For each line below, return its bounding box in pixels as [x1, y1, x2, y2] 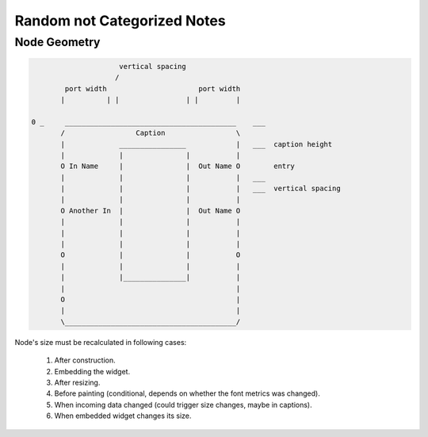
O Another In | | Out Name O [60, 206, 241, 215]
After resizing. [54, 378, 101, 387]
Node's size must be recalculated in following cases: [14, 337, 187, 347]
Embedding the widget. [54, 366, 131, 376]
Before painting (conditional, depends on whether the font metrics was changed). [54, 389, 320, 398]
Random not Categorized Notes [14, 12, 226, 29]
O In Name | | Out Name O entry [60, 162, 295, 171]
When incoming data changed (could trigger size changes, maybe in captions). [54, 400, 312, 409]
